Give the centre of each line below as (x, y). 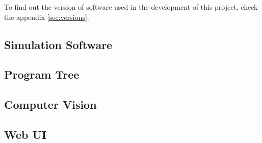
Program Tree (42, 74)
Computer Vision (50, 104)
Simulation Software (58, 44)
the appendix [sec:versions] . (47, 17)
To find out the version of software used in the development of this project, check (131, 7)
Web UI (25, 134)
